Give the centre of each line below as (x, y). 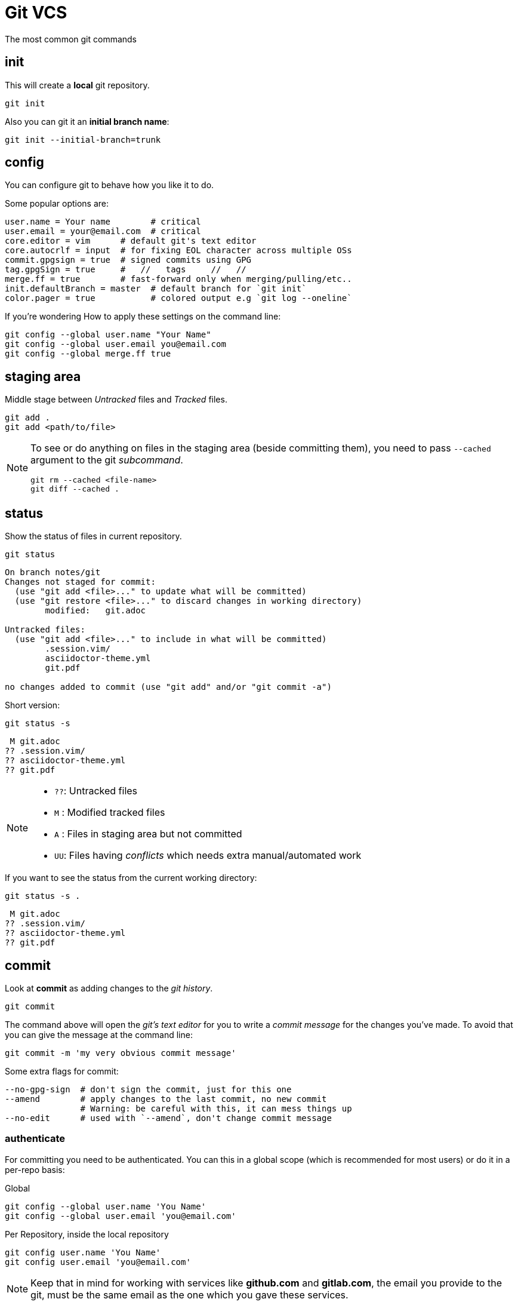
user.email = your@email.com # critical (103, 231)
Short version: (33, 705)
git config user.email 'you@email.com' (98, 1262)
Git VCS (36, 13)
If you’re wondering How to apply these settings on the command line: (143, 317)
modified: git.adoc (95, 611)
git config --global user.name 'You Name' (106, 1206)
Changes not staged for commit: (80, 582)
